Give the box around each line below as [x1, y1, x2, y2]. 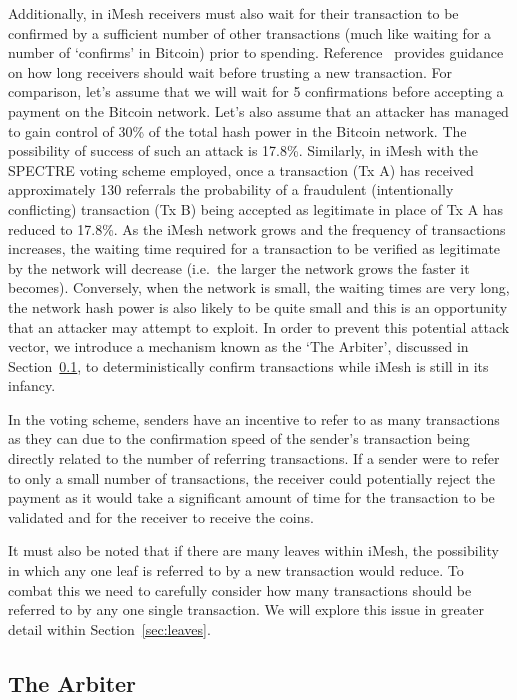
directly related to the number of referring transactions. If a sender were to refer [8, 448, 500, 469]
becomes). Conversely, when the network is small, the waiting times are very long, [8, 277, 510, 298]
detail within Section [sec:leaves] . [8, 618, 211, 639]
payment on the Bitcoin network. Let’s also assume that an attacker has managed [8, 100, 509, 121]
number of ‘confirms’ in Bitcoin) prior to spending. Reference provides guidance [8, 42, 504, 63]
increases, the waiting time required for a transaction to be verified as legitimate [8, 238, 501, 259]
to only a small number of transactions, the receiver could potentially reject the [8, 467, 495, 488]
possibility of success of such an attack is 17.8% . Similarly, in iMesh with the [8, 140, 479, 161]
